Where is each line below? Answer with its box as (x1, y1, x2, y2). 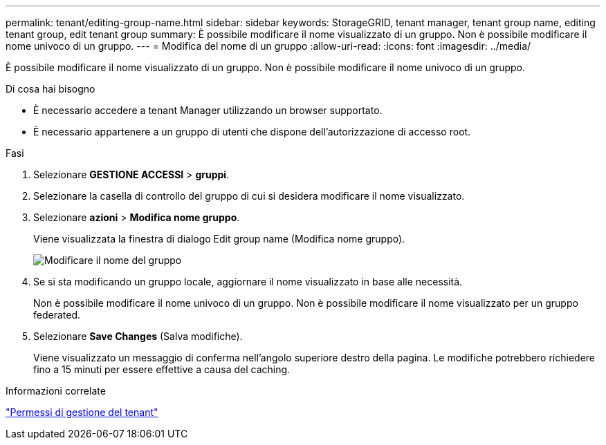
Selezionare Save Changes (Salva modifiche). (33, 330, 243, 342)
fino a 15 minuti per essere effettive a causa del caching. (33, 363, 291, 375)
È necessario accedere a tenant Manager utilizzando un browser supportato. (33, 104, 383, 116)
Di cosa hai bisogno (6, 83, 95, 95)
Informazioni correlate (6, 385, 106, 397)
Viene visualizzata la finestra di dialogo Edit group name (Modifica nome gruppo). (33, 233, 405, 245)
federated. (33, 309, 81, 321)
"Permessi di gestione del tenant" (6, 406, 158, 418)
